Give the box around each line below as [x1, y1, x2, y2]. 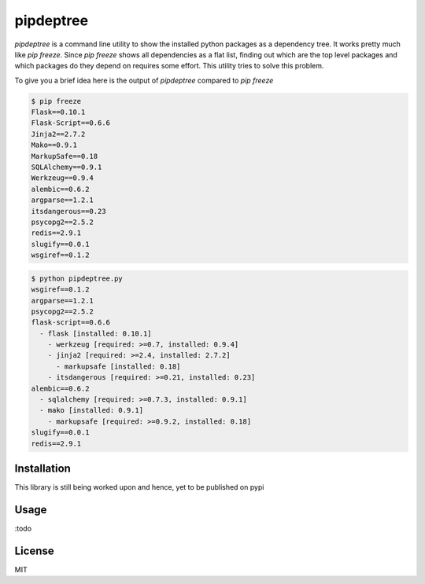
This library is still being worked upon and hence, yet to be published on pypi [14, 483, 264, 492]
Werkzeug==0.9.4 [31, 174, 94, 182]
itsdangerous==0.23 [31, 207, 106, 215]
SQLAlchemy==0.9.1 [31, 163, 102, 172]
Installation [14, 462, 71, 476]
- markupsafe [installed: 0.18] [56, 362, 181, 371]
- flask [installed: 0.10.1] [39, 329, 153, 338]
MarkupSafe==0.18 [31, 152, 98, 160]
